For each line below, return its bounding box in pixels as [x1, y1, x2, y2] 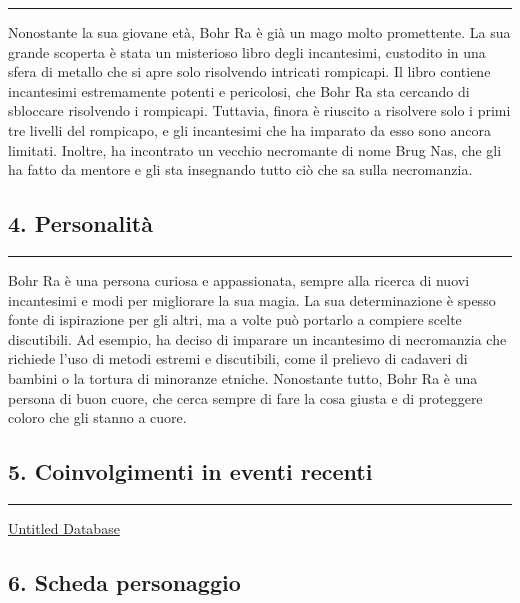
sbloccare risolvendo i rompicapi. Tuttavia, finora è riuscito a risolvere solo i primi [8, 100, 511, 121]
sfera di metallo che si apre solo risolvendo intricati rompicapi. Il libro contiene [8, 61, 491, 82]
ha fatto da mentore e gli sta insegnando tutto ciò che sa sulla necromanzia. [8, 159, 473, 180]
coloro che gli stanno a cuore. [8, 407, 187, 428]
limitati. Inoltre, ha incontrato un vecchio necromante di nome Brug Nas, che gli [8, 139, 502, 160]
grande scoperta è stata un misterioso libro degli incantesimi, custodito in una [8, 41, 486, 62]
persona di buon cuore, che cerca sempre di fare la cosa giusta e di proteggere [8, 387, 483, 408]
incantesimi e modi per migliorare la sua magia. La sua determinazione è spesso [8, 289, 496, 310]
